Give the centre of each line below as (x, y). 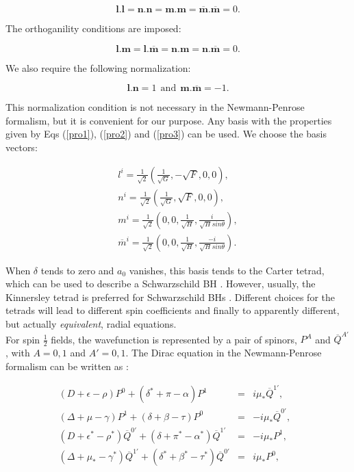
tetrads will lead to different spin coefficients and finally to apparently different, (173, 310)
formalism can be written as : (67, 366)
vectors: (22, 147)
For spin (23, 339)
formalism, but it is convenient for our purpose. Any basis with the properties (169, 120)
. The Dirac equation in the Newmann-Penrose (224, 353)
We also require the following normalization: (98, 67)
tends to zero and (77, 270)
